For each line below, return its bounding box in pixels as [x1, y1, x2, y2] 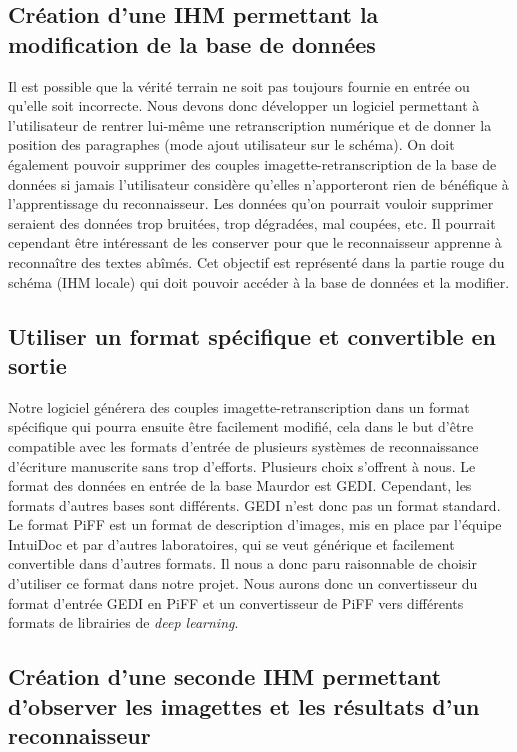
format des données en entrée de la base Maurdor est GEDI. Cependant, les [8, 475, 472, 496]
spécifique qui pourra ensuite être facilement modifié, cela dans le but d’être [8, 416, 474, 437]
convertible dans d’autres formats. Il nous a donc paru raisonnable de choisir [8, 553, 477, 574]
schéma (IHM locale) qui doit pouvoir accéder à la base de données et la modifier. [8, 271, 510, 292]
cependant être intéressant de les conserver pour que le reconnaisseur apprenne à [8, 232, 502, 253]
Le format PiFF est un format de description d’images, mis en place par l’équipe [8, 514, 502, 535]
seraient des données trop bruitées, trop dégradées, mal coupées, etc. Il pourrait [8, 212, 496, 233]
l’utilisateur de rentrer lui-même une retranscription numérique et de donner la [8, 114, 492, 135]
